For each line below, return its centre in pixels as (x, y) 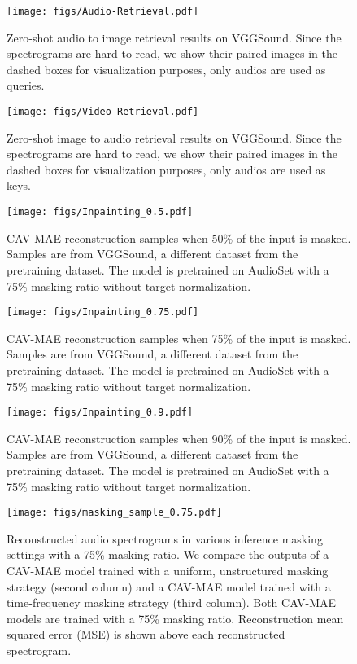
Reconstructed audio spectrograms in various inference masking (165, 538)
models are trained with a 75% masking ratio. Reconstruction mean (175, 618)
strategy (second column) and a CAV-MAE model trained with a (169, 586)
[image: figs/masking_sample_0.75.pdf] (114, 513)
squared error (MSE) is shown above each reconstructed (146, 634)
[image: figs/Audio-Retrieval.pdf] (103, 11)
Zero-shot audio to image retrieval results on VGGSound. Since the (174, 37)
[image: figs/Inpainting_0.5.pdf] (100, 212)
